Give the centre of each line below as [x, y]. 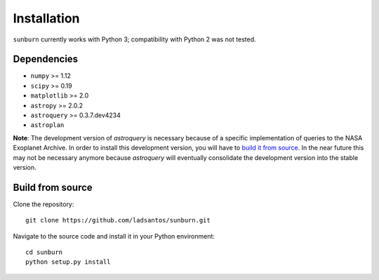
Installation [46, 18]
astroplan [47, 125]
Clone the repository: [44, 204]
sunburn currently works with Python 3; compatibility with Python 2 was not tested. [134, 39]
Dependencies [46, 59]
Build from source [53, 187]
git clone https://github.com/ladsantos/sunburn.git [118, 220]
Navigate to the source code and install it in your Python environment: [114, 236]
